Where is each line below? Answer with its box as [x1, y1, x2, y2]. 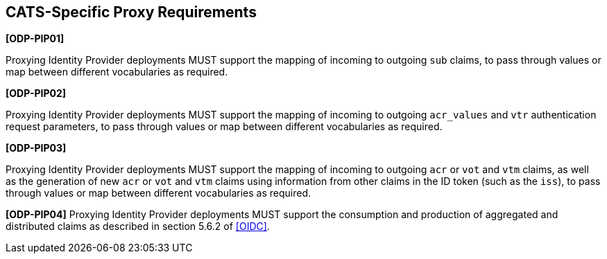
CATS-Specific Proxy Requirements [6, 3, 257, 21]
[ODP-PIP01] [6, 33, 65, 45]
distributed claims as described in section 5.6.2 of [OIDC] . [6, 220, 270, 233]
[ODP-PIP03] [6, 142, 67, 154]
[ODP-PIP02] [6, 87, 67, 100]
